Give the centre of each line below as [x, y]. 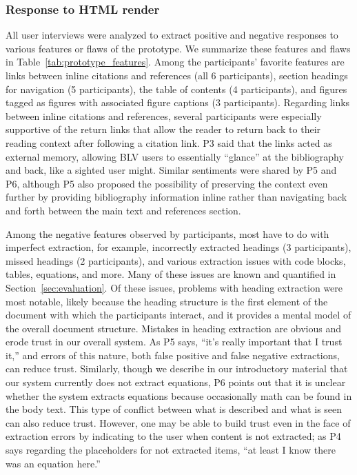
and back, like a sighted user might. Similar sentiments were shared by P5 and [171, 170]
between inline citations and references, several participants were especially [164, 115]
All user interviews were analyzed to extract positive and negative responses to [172, 35]
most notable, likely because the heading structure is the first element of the [167, 301]
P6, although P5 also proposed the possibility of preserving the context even [167, 183]
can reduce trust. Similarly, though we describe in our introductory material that [177, 368]
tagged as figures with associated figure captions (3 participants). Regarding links [178, 102]
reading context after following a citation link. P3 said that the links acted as [169, 142]
